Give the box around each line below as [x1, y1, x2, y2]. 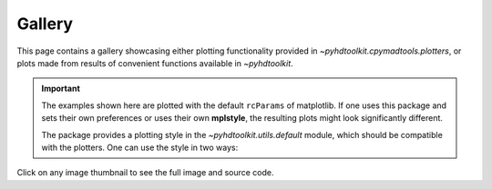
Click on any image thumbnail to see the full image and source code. [16, 167, 274, 178]
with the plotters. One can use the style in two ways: [41, 142, 239, 153]
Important [41, 83, 81, 94]
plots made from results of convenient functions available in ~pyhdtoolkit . [16, 57, 293, 68]
